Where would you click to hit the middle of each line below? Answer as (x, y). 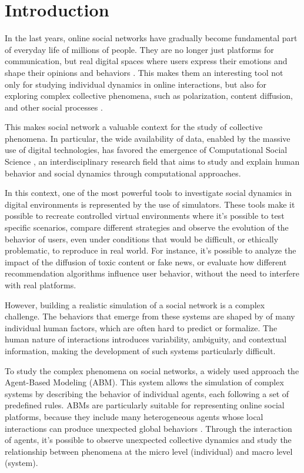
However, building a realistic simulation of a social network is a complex (135, 304)
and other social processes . (54, 107)
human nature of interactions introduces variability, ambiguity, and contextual (146, 339)
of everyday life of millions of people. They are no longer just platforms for (139, 49)
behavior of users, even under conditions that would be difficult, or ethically (142, 239)
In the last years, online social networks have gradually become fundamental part (151, 38)
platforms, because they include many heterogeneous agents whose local (134, 416)
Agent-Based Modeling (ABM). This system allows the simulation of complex (144, 382)
